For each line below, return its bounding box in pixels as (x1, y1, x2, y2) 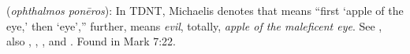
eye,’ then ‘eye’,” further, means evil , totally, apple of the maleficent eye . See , (6, 17, 382, 34)
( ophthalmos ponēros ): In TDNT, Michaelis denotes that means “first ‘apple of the (6, 2, 404, 18)
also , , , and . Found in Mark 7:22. (6, 33, 177, 49)
